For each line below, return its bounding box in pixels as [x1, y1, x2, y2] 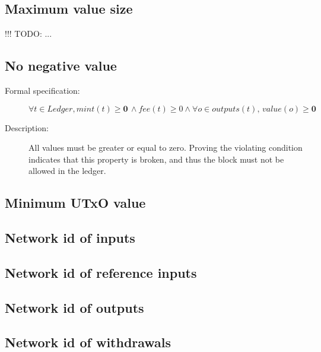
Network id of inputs [5, 229, 135, 247]
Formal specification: [5, 84, 80, 96]
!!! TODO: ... [5, 27, 52, 40]
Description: [5, 121, 49, 134]
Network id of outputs [5, 298, 144, 316]
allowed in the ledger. [28, 164, 106, 177]
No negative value [5, 56, 117, 75]
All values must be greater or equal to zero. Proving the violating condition [28, 141, 303, 154]
